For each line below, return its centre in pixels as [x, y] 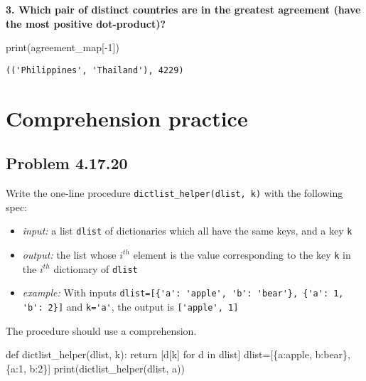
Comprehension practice [127, 118]
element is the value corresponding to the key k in [242, 254]
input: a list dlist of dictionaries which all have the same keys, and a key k [187, 231]
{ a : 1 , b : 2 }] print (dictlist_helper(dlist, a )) [96, 368]
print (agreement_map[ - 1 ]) [63, 47]
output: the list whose [69, 254]
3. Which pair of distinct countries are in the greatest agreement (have [183, 9]
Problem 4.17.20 [67, 163]
